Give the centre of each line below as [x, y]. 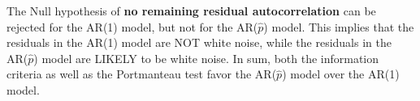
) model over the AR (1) [341, 74]
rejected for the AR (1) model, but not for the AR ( [132, 26]
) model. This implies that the [339, 26]
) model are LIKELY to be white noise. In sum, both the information [206, 58]
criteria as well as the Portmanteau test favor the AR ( [142, 74]
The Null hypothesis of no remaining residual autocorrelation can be [191, 11]
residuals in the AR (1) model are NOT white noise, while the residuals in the [199, 42]
